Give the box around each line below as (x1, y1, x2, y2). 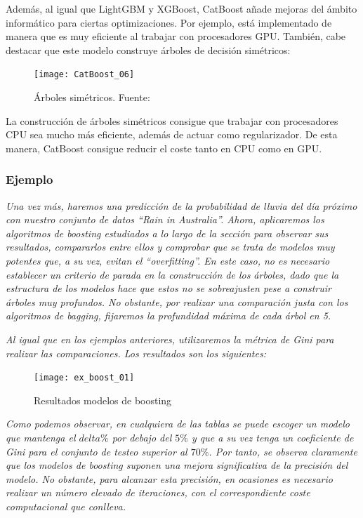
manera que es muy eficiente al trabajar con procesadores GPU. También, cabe (6, 29, 346, 44)
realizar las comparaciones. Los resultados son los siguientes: (6, 345, 266, 360)
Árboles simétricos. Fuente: (34, 90, 150, 105)
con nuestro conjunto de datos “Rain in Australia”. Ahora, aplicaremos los (6, 212, 324, 227)
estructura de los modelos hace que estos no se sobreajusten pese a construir (6, 281, 331, 295)
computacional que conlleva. (6, 498, 126, 513)
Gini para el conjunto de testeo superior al (6, 444, 187, 458)
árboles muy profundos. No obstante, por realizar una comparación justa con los (6, 294, 348, 309)
